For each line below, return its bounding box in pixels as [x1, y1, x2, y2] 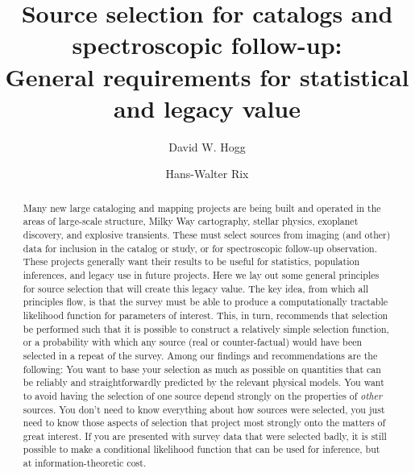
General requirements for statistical [5, 60, 409, 93]
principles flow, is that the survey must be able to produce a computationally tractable [23, 295, 388, 309]
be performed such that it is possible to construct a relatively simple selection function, [23, 322, 389, 335]
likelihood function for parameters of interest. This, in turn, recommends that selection [23, 308, 388, 322]
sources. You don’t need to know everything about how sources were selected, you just [23, 402, 385, 416]
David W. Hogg [168, 138, 246, 155]
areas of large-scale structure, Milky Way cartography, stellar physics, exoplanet [23, 214, 359, 228]
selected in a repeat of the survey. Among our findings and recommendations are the [23, 348, 378, 362]
